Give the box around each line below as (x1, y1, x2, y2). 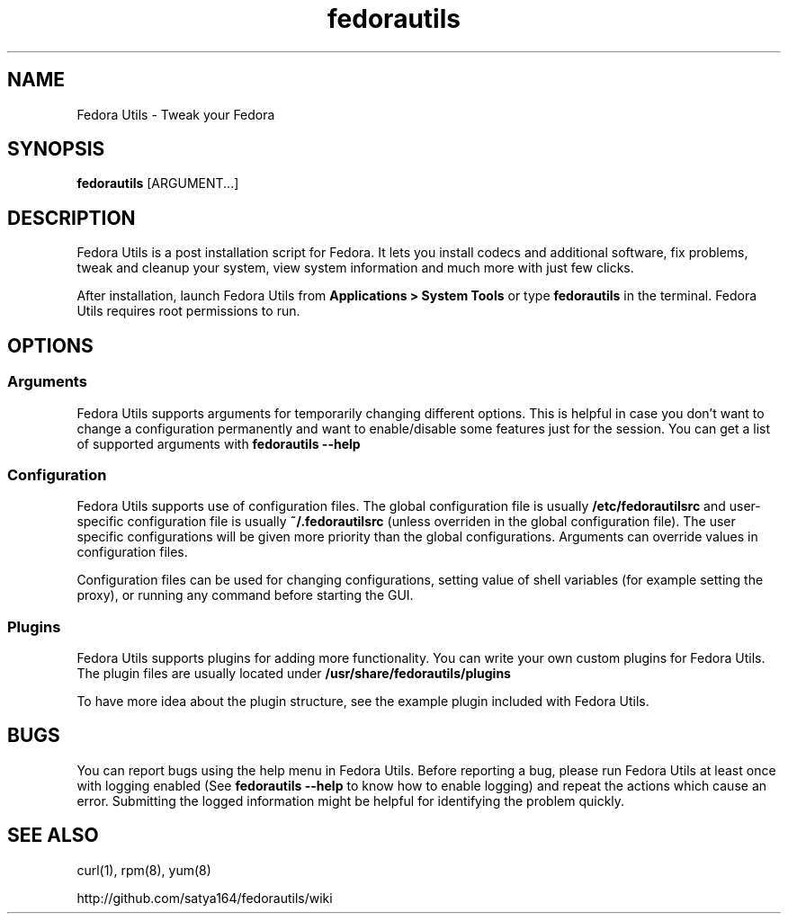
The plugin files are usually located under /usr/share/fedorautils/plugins (76, 666, 511, 681)
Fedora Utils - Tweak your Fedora (76, 106, 275, 122)
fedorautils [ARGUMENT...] (76, 175, 239, 192)
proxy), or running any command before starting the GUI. (76, 587, 414, 604)
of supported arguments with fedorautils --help (76, 435, 361, 452)
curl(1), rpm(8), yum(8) (76, 862, 211, 878)
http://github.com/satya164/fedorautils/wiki (76, 890, 333, 906)
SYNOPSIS (7, 138, 105, 161)
